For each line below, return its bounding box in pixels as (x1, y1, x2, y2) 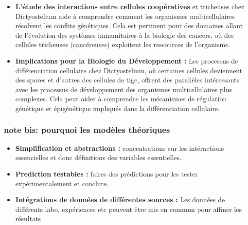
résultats (15, 213, 41, 224)
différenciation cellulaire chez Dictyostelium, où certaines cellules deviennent (15, 65, 243, 75)
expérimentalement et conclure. (15, 178, 109, 188)
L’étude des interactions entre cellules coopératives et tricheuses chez (15, 1, 245, 11)
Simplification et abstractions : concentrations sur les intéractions (15, 143, 224, 153)
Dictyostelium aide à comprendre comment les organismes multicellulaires (15, 11, 235, 21)
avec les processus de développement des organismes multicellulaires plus (15, 84, 232, 94)
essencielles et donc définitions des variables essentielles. (15, 152, 182, 162)
